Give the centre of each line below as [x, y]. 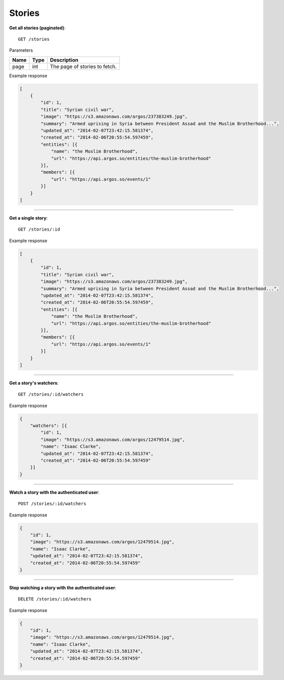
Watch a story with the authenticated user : [54, 492]
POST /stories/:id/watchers [52, 504]
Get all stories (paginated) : [37, 28]
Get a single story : [29, 218]
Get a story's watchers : [34, 383]
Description [64, 60]
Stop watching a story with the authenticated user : [63, 588]
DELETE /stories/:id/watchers [55, 599]
